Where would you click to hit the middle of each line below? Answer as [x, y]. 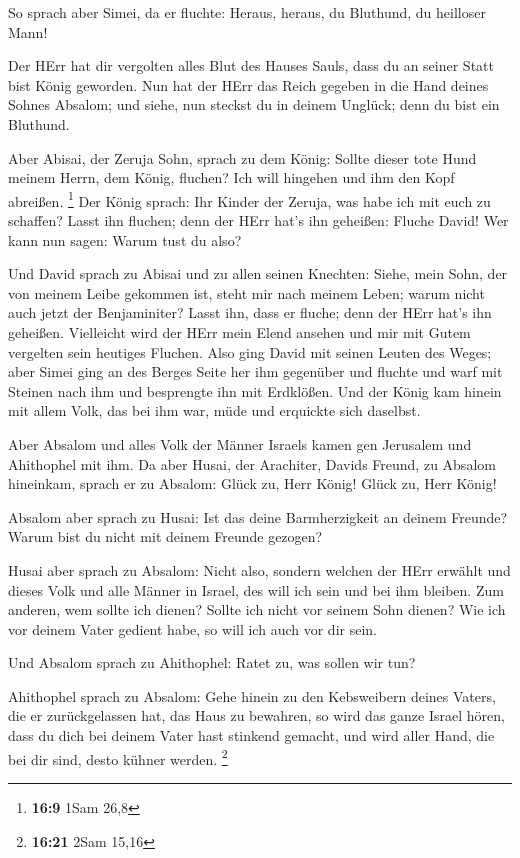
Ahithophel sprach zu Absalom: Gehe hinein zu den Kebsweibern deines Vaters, [252, 695]
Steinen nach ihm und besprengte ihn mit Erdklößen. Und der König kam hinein [255, 390]
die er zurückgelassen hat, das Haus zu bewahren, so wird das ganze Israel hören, [256, 715]
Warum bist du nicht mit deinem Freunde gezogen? [165, 536]
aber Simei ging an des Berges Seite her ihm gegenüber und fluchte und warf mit [255, 371]
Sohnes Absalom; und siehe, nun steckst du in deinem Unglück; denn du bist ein [254, 104]
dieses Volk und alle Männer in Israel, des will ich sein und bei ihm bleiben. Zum [256, 589]
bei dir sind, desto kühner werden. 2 [118, 757]
